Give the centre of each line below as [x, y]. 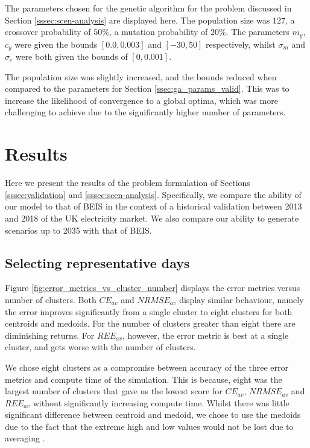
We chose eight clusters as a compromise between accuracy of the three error [147, 367]
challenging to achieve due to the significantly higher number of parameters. [145, 112]
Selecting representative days [97, 262]
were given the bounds [56, 44]
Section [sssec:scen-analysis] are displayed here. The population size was [138, 20]
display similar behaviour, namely [242, 299]
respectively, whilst [241, 44]
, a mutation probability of [158, 32]
